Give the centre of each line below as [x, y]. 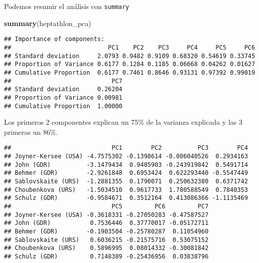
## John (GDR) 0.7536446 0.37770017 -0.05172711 [106, 223]
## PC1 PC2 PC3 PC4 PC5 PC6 [130, 47]
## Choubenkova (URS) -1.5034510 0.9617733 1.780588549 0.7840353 [126, 190]
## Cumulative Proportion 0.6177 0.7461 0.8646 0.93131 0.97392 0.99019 [130, 72]
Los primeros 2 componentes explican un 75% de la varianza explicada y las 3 [123, 122]
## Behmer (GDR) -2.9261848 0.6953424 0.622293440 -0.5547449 [126, 173]
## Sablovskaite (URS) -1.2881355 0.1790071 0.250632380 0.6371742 [126, 181]
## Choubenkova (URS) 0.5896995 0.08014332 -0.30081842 [106, 248]
